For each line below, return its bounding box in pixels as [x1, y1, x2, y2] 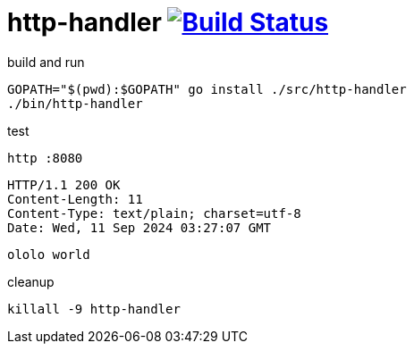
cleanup [7, 273, 55, 289]
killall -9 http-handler [7, 301, 181, 316]
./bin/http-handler [7, 96, 143, 111]
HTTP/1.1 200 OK [7, 177, 121, 192]
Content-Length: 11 [7, 191, 143, 206]
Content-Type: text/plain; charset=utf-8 [7, 205, 301, 221]
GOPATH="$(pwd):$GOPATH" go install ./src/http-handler [7, 81, 407, 96]
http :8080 [7, 150, 83, 165]
